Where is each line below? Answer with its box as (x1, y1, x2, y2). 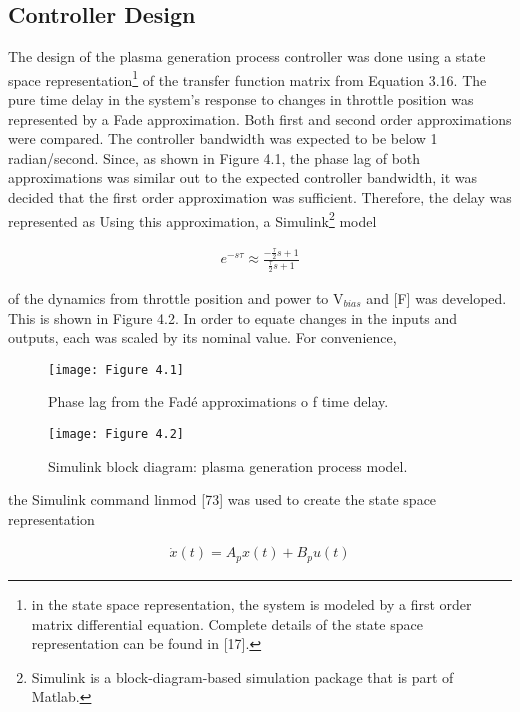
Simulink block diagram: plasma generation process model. (48, 455, 408, 476)
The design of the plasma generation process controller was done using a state (8, 46, 486, 67)
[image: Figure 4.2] (48, 427, 185, 442)
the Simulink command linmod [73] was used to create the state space (8, 489, 437, 510)
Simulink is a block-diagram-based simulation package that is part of (31, 666, 454, 687)
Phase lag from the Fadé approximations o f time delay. (48, 391, 389, 412)
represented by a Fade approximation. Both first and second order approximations (8, 108, 512, 129)
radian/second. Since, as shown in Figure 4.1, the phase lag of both (8, 147, 421, 168)
